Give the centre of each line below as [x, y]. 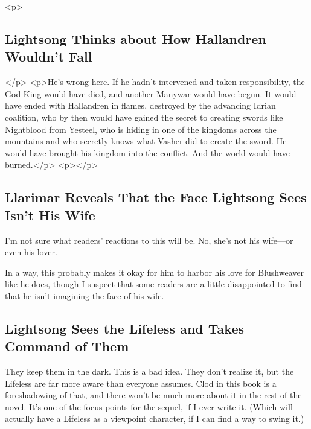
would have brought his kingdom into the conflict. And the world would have [147, 152]
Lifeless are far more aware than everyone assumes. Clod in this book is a [141, 383]
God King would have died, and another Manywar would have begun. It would [151, 93]
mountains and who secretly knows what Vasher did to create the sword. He [146, 141]
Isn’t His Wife [50, 214]
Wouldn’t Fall [49, 56]
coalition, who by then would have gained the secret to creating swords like [144, 117]
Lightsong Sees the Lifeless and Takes [124, 328]
